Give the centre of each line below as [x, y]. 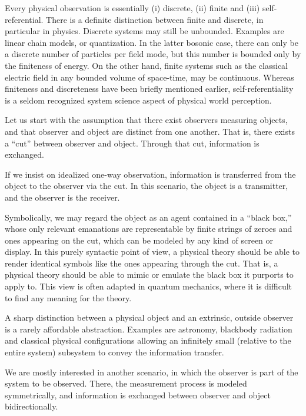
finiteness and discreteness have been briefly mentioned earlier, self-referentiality [149, 89]
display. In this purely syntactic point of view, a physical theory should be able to [152, 252]
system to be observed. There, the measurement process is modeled [126, 383]
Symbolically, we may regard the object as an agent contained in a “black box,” [148, 217]
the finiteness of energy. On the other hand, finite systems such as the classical [147, 65]
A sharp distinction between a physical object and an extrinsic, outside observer [149, 317]
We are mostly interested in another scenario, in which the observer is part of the [152, 372]
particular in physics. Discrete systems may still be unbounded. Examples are [144, 31]
